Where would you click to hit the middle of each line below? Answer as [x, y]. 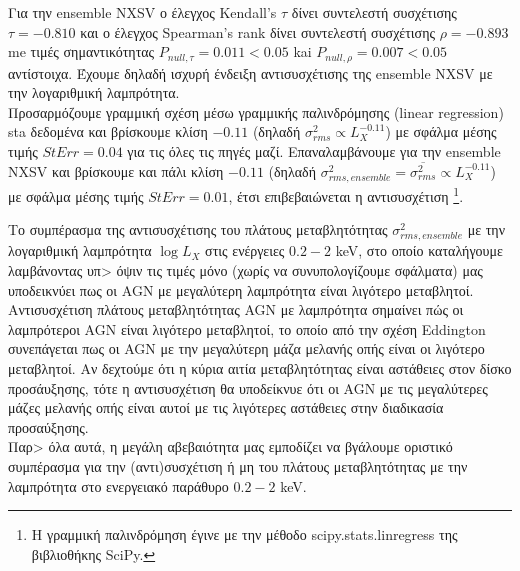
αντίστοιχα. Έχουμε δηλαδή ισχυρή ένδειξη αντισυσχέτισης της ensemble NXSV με [250, 72]
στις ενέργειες [245, 250]
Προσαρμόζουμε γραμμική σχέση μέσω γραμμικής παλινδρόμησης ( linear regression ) [256, 111]
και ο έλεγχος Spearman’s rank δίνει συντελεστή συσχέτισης [258, 31]
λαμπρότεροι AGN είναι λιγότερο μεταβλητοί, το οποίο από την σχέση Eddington [247, 328]
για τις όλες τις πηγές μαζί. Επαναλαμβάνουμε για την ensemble [314, 151]
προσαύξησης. [48, 426]
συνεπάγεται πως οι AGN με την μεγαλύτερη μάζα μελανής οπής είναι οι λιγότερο [246, 348]
